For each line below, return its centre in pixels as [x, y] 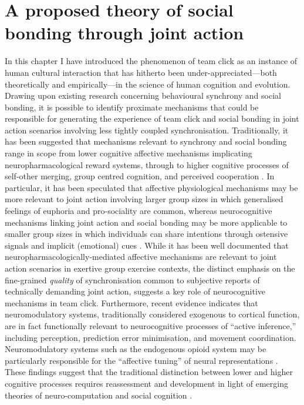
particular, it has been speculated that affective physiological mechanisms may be [151, 187]
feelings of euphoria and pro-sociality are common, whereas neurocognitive [139, 211]
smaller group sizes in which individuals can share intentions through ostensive [146, 234]
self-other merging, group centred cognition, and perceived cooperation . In [140, 176]
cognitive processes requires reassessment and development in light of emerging [146, 383]
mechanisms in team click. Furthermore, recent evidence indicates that [131, 302]
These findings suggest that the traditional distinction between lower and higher [149, 372]
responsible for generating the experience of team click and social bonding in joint [152, 118]
